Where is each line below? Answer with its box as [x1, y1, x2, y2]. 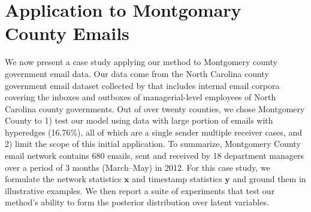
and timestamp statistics [132, 173, 222, 185]
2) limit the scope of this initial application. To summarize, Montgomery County [5, 137, 301, 150]
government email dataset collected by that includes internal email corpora [5, 79, 280, 91]
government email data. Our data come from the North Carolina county [5, 67, 269, 79]
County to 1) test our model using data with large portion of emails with [5, 114, 273, 127]
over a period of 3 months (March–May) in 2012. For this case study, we [5, 161, 270, 173]
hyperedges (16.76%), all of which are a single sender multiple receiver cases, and [5, 125, 302, 138]
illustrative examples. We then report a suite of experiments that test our [5, 184, 275, 196]
